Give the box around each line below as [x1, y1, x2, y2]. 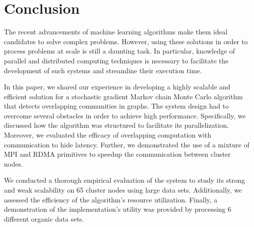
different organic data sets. [4, 213, 84, 224]
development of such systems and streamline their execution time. [4, 65, 202, 75]
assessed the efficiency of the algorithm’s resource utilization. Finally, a [4, 194, 218, 204]
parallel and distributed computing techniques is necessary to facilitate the [4, 55, 229, 65]
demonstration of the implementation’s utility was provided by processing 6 [4, 204, 231, 214]
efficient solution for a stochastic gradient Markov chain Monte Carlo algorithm [4, 91, 243, 101]
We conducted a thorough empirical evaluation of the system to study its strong [4, 175, 245, 185]
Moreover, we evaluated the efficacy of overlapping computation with [4, 130, 212, 140]
